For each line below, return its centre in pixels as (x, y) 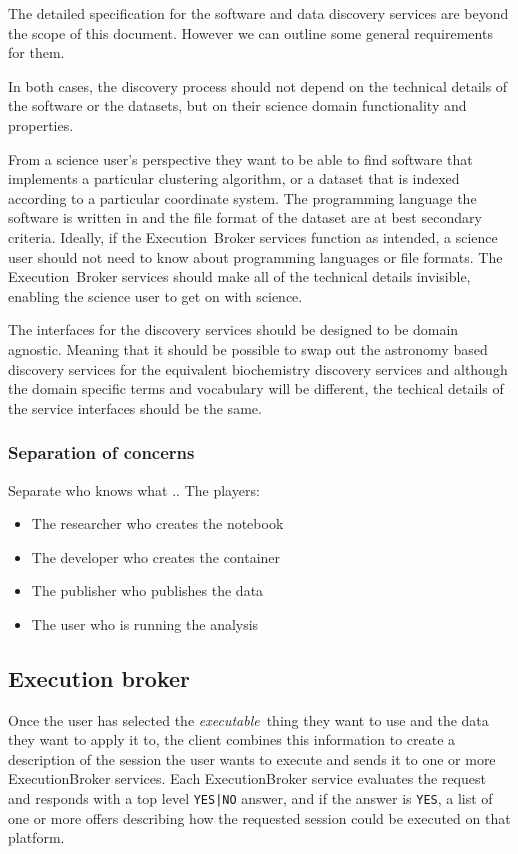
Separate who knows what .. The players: (134, 489)
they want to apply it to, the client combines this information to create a (232, 739)
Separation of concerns (101, 452)
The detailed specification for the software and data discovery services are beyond (258, 13)
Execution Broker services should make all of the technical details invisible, (239, 276)
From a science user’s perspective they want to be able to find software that (240, 158)
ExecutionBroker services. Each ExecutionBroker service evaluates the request (247, 778)
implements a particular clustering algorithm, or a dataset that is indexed (234, 178)
